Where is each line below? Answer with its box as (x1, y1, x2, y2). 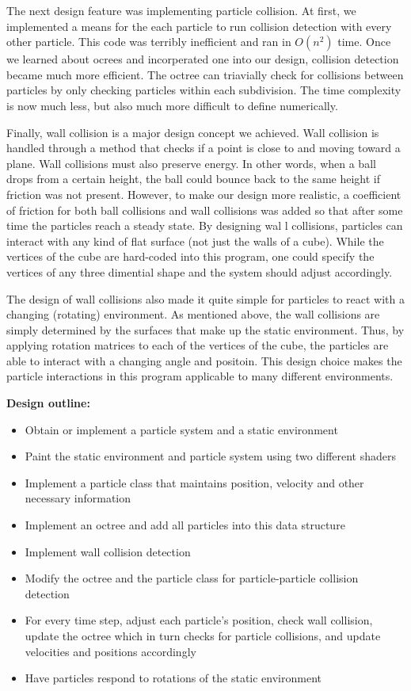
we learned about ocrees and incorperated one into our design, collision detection (6, 51, 399, 67)
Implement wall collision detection (25, 543, 191, 559)
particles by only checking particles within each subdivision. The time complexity (6, 82, 401, 98)
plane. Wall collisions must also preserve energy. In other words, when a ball (6, 155, 376, 171)
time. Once (337, 33, 391, 50)
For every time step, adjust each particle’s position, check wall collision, (25, 612, 373, 628)
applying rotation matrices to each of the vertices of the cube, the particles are (6, 337, 389, 353)
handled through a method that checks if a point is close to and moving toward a (6, 139, 401, 156)
